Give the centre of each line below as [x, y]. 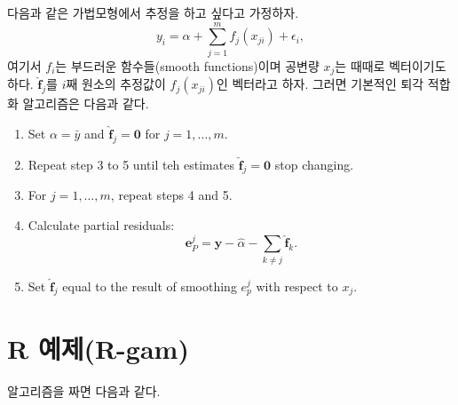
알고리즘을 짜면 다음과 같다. [84, 390]
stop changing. [314, 164]
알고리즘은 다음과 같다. [86, 103]
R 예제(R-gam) [98, 348]
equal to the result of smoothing [150, 286]
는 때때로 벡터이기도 [391, 65]
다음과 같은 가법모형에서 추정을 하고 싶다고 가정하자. [153, 12]
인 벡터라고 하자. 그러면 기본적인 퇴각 [320, 84]
